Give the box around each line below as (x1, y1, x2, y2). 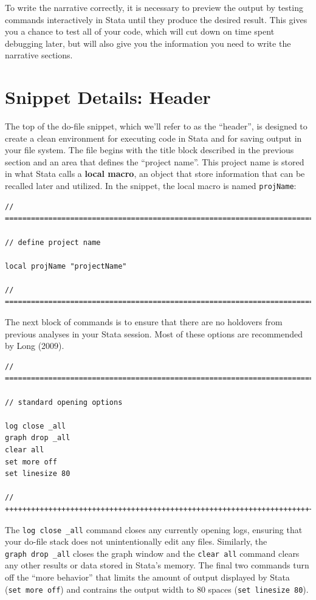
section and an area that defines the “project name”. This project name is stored (5, 155, 304, 168)
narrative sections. (5, 49, 73, 61)
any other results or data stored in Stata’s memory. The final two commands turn (5, 559, 309, 571)
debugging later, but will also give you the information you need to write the (5, 36, 291, 49)
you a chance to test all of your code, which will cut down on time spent (5, 25, 275, 38)
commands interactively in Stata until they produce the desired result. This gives (5, 13, 307, 26)
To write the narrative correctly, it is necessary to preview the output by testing (5, 1, 303, 13)
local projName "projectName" (5, 261, 127, 271)
